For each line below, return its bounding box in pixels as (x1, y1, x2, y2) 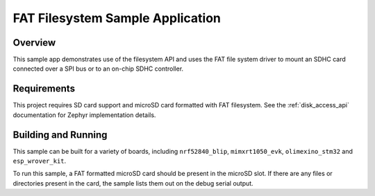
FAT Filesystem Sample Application (12, 10, 222, 26)
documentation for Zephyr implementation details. (12, 111, 156, 119)
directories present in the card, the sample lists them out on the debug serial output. (12, 179, 253, 187)
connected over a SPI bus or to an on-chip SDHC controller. (12, 64, 184, 73)
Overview (12, 37, 56, 48)
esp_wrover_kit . (12, 157, 67, 166)
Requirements (12, 83, 76, 95)
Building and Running (12, 129, 108, 141)
